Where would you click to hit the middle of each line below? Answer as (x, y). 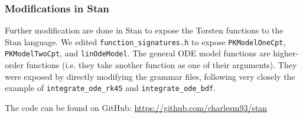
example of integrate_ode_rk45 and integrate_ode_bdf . (110, 88)
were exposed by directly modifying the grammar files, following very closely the (150, 76)
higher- (286, 53)
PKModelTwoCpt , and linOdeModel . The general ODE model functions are (138, 53)
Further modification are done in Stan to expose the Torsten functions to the (144, 30)
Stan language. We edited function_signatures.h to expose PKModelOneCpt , (145, 41)
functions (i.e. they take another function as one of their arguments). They (162, 65)
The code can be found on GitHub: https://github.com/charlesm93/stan (136, 107)
